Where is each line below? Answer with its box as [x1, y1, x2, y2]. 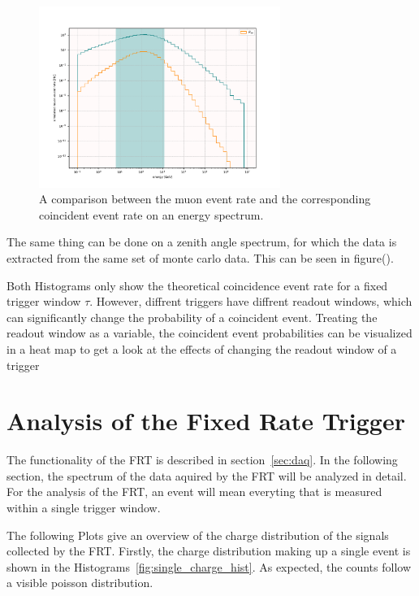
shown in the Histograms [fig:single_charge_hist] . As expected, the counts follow [6, 558, 412, 575]
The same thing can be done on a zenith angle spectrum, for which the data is [6, 233, 397, 250]
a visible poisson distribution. [6, 574, 153, 591]
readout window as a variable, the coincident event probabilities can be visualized [6, 324, 413, 342]
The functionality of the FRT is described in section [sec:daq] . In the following [6, 451, 398, 468]
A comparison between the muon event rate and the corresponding [39, 190, 371, 207]
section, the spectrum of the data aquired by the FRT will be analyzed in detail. [6, 467, 407, 484]
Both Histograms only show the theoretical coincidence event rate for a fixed [6, 276, 388, 294]
